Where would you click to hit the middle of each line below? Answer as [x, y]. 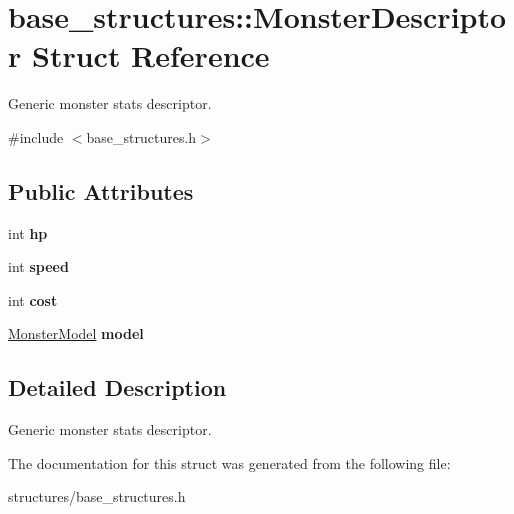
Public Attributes [101, 190]
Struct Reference [150, 55]
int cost [33, 299]
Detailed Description [117, 387]
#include [36, 136]
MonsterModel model [76, 333]
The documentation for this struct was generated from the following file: [229, 462]
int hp [28, 232]
